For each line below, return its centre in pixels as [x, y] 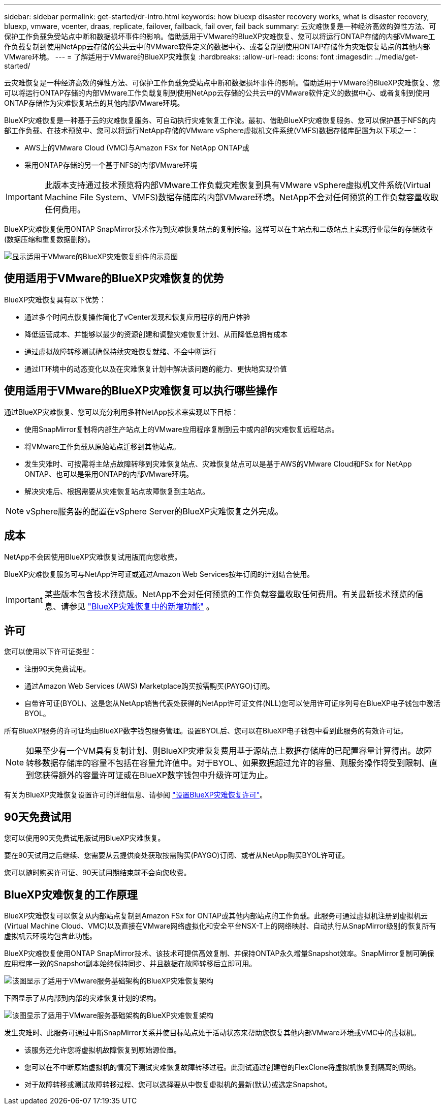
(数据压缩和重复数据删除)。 [50, 239]
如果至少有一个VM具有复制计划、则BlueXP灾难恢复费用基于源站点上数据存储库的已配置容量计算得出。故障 [229, 751]
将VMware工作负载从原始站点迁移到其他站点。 [102, 446]
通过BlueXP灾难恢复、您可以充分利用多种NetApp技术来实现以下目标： [121, 412]
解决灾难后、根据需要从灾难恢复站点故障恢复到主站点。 [117, 491]
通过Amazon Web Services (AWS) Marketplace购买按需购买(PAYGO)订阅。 [149, 686]
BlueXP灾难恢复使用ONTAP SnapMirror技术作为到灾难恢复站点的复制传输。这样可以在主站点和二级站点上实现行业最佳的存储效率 [219, 229]
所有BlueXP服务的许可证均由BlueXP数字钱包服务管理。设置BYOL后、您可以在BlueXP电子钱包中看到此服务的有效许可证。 [206, 731]
